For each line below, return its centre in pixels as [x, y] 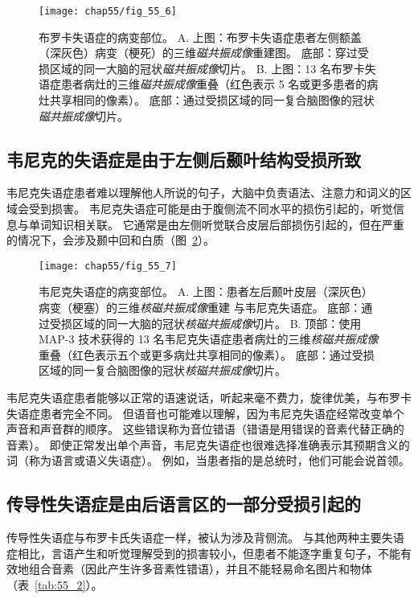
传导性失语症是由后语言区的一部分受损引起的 [184, 504]
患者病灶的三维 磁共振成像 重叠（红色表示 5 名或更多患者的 [214, 84]
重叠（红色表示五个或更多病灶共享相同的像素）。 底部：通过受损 [207, 354]
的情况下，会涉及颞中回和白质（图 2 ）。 [111, 240]
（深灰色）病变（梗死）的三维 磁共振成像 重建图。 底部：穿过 [198, 53]
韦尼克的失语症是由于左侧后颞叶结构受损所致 [184, 159]
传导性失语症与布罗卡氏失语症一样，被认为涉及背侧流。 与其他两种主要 [194, 537]
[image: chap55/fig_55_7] [108, 266]
